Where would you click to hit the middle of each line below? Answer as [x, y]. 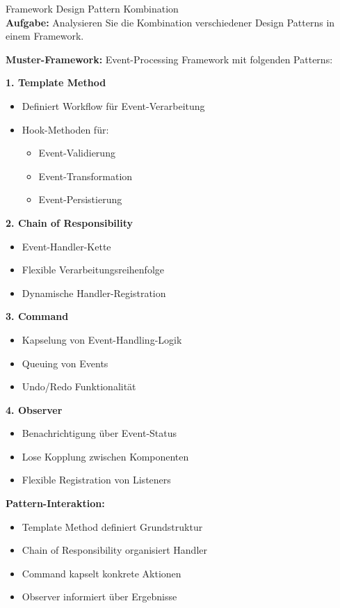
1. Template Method [56, 82]
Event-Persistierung [80, 199]
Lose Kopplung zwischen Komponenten [105, 456]
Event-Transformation [86, 176]
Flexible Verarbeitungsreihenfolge [93, 270]
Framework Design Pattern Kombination [92, 8]
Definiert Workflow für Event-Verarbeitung [113, 105]
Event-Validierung [77, 153]
